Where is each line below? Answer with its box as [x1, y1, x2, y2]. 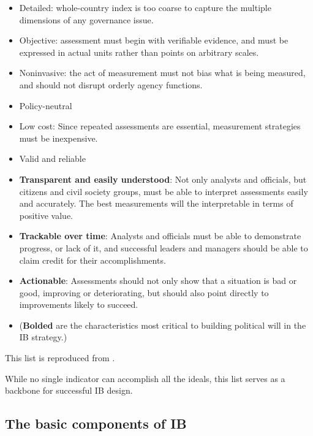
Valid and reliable [19, 152, 86, 165]
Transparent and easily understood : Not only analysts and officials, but [19, 172, 307, 185]
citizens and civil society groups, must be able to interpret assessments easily [19, 185, 308, 197]
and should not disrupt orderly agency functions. [19, 78, 203, 91]
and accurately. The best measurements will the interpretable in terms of [19, 197, 293, 210]
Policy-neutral [19, 99, 72, 112]
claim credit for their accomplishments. [19, 253, 166, 266]
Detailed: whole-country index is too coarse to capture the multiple [19, 1, 271, 13]
